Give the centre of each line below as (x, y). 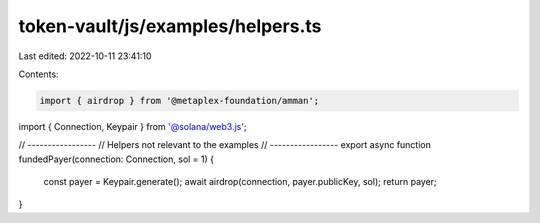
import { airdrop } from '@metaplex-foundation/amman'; (179, 100)
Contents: (38, 74)
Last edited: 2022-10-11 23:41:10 (85, 56)
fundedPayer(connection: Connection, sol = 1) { (116, 159)
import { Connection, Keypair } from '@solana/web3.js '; (132, 126)
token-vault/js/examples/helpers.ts (170, 26)
